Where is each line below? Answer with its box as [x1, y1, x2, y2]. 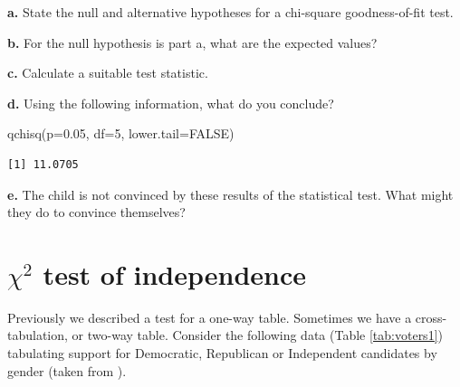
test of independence [43, 255, 307, 292]
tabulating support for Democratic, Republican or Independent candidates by [7, 344, 437, 363]
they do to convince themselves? [7, 203, 186, 222]
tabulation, [7, 326, 68, 345]
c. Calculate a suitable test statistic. [7, 63, 208, 82]
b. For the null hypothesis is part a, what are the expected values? [7, 33, 378, 52]
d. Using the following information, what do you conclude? [7, 93, 334, 112]
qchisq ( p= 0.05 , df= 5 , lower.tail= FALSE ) [7, 124, 235, 143]
